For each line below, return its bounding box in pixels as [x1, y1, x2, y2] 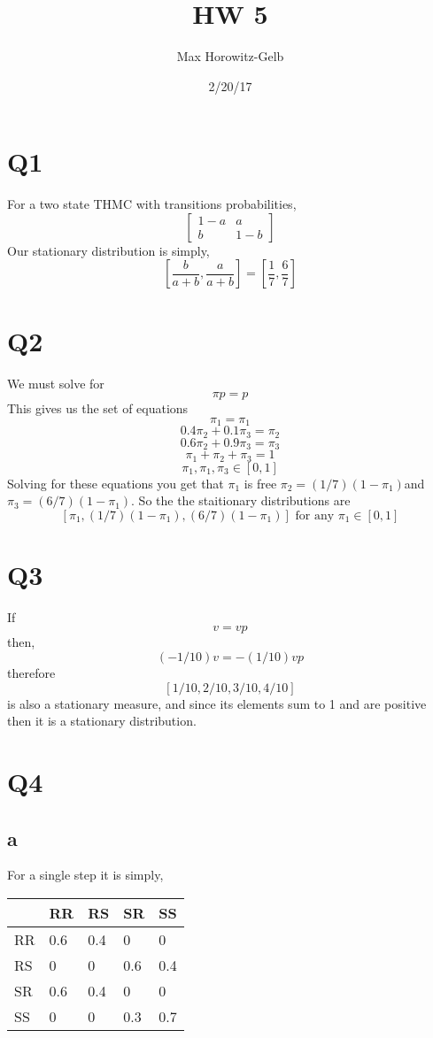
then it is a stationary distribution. [7, 711, 197, 730]
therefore [7, 664, 56, 682]
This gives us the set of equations [7, 399, 189, 418]
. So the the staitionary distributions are [131, 491, 351, 510]
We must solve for [7, 373, 104, 392]
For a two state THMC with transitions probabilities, [7, 195, 297, 213]
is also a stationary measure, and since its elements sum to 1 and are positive [7, 694, 427, 712]
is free [244, 473, 277, 492]
